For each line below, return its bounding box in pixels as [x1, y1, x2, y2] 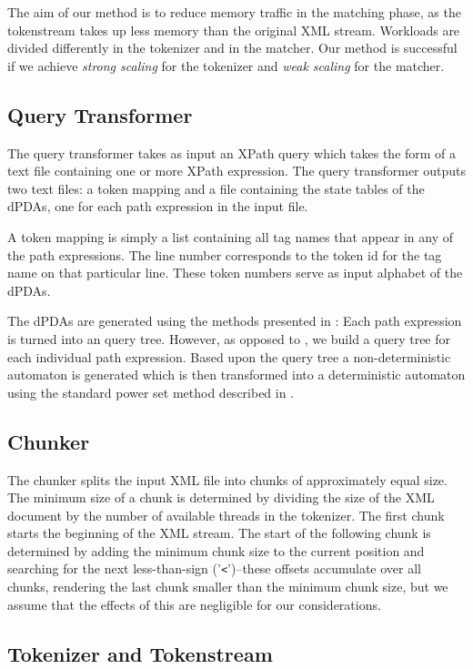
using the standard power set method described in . [7, 382, 295, 401]
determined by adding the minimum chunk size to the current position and [7, 541, 425, 560]
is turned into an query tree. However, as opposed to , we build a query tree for [7, 329, 450, 348]
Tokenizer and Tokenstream [7, 639, 273, 667]
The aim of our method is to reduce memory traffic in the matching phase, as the [7, 3, 461, 21]
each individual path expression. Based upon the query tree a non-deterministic [7, 347, 451, 366]
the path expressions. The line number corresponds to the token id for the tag [7, 245, 442, 264]
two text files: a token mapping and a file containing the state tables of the [7, 178, 425, 198]
